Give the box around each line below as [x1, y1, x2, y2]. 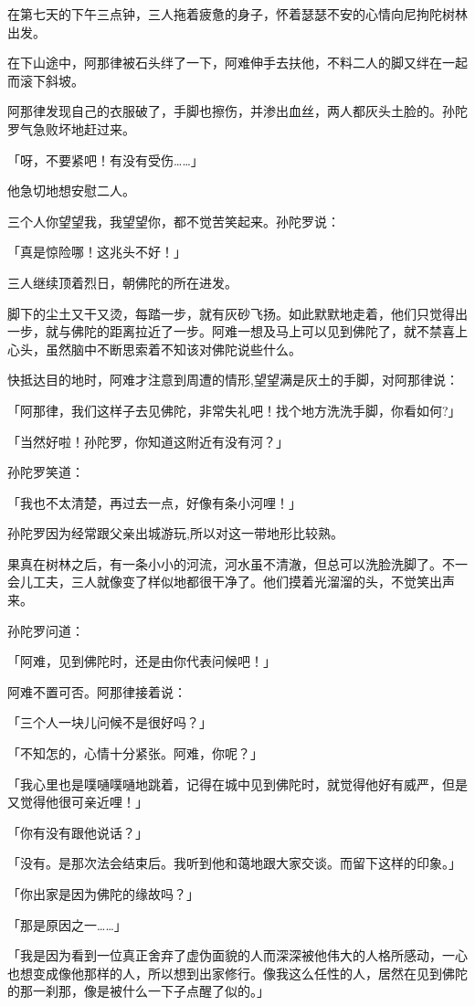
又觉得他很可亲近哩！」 [7, 792, 148, 811]
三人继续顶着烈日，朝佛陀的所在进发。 [7, 272, 237, 291]
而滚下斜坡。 [7, 70, 84, 90]
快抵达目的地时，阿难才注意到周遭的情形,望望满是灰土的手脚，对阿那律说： [7, 370, 459, 389]
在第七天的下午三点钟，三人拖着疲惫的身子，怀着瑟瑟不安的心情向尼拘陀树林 [7, 5, 468, 23]
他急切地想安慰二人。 [7, 181, 135, 200]
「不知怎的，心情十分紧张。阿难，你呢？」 [7, 744, 263, 763]
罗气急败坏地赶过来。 [7, 119, 135, 138]
